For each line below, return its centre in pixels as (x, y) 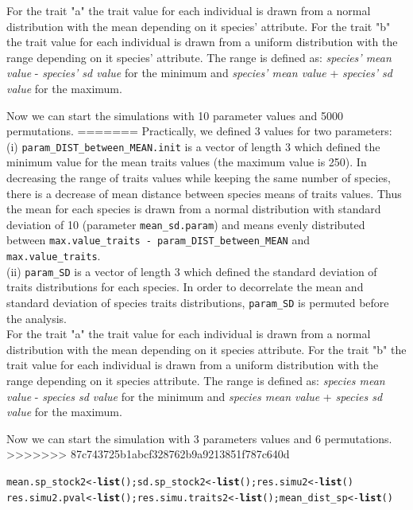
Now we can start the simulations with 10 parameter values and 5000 (175, 115)
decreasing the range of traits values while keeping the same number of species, (199, 177)
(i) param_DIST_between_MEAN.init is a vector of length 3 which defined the (193, 146)
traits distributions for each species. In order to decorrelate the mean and (185, 287)
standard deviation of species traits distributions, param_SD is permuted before (198, 302)
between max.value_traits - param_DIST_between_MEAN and (158, 240)
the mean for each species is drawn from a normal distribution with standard (194, 209)
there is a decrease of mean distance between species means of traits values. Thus (204, 193)
